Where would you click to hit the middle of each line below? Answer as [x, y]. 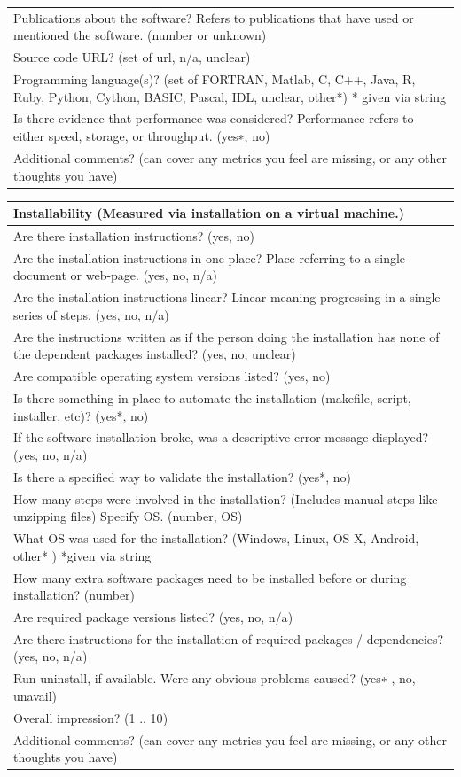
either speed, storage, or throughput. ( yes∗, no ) [142, 136]
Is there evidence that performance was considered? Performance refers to [214, 118]
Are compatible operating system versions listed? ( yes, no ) [172, 376]
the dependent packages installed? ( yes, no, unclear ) [155, 354]
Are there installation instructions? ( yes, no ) [134, 235]
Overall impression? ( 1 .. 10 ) [91, 717]
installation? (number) [74, 595]
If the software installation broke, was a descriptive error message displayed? [221, 437]
